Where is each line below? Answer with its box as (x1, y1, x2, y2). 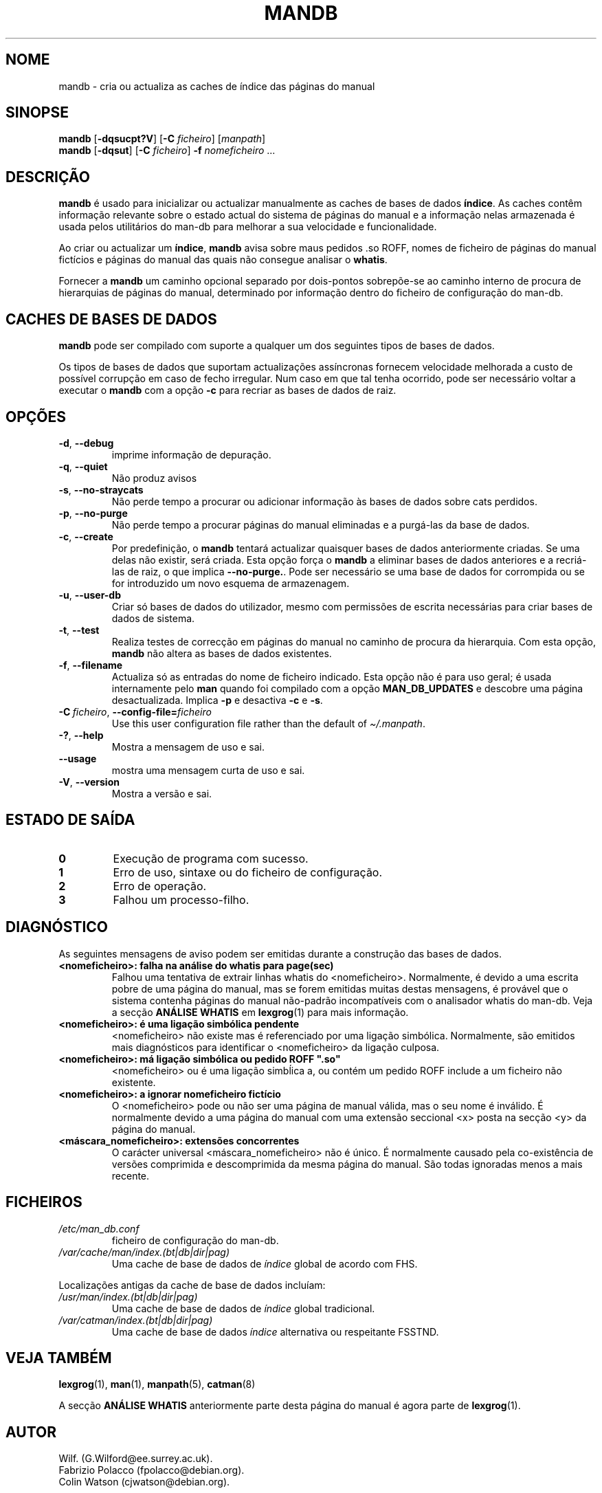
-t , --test (58, 623, 100, 636)
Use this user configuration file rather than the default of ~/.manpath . (111, 717, 425, 729)
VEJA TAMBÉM (5, 1349, 112, 1367)
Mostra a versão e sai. (111, 787, 212, 799)
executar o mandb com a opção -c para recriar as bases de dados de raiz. (58, 384, 397, 397)
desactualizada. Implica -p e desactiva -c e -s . (111, 694, 323, 706)
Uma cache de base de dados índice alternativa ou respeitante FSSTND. (111, 1325, 439, 1338)
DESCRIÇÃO (5, 168, 90, 186)
